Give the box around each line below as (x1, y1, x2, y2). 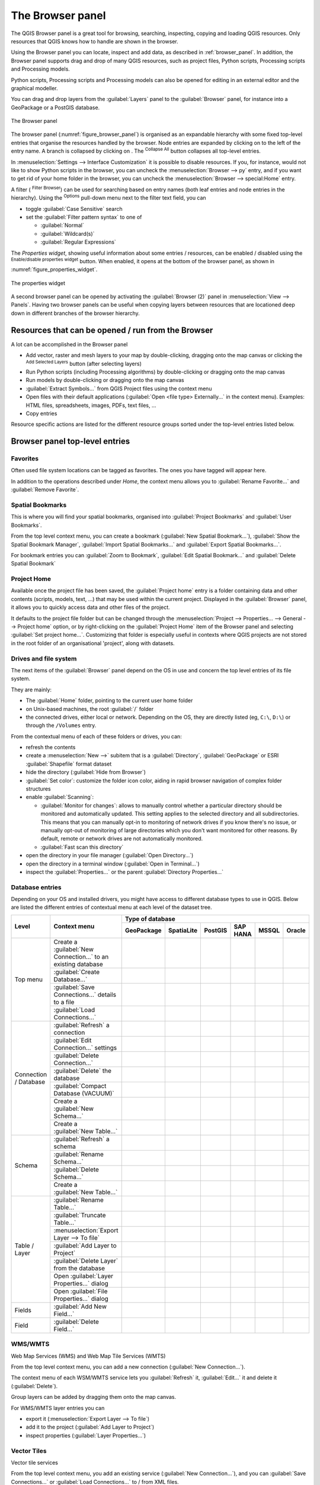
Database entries (11, 883, 62, 891)
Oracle (286, 926, 306, 934)
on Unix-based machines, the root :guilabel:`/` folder (25, 705, 154, 712)
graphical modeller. (11, 84, 59, 91)
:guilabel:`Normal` (40, 222, 84, 229)
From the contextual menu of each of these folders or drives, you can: (11, 732, 182, 740)
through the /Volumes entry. (25, 722, 97, 729)
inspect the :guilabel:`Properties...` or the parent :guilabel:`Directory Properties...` (25, 868, 224, 876)
